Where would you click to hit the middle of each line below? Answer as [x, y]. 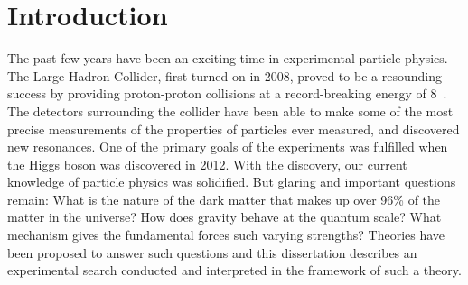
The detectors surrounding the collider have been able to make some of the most [230, 110]
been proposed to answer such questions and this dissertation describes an [212, 252]
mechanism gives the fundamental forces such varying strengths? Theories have [226, 235]
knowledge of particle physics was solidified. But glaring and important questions [232, 182]
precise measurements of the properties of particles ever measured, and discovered [234, 129]
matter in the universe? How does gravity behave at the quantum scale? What [225, 217]
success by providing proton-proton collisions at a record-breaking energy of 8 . [227, 93]
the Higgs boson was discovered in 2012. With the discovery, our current [207, 164]
